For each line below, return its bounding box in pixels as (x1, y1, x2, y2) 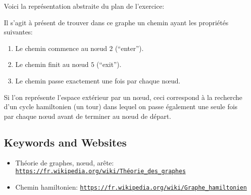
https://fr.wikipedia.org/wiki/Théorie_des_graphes (15, 168, 186, 175)
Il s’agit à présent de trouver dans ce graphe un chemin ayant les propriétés (4, 17, 229, 27)
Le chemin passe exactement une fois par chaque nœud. (15, 75, 181, 85)
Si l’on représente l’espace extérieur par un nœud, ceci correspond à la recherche (4, 92, 242, 102)
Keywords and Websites (4, 134, 127, 149)
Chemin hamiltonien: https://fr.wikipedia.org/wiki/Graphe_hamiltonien (15, 181, 247, 192)
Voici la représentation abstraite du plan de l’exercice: (4, 1, 165, 11)
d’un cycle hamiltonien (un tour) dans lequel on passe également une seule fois (4, 101, 238, 112)
